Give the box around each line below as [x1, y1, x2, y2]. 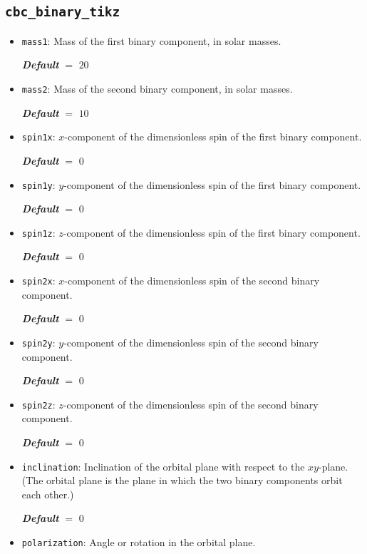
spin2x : [21, 273, 56, 288]
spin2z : [21, 396, 56, 411]
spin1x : [21, 129, 56, 144]
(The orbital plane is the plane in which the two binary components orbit [21, 473, 343, 488]
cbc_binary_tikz [5, 4, 120, 20]
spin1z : [21, 225, 56, 240]
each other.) [21, 486, 74, 501]
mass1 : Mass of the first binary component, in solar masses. [21, 33, 281, 48]
